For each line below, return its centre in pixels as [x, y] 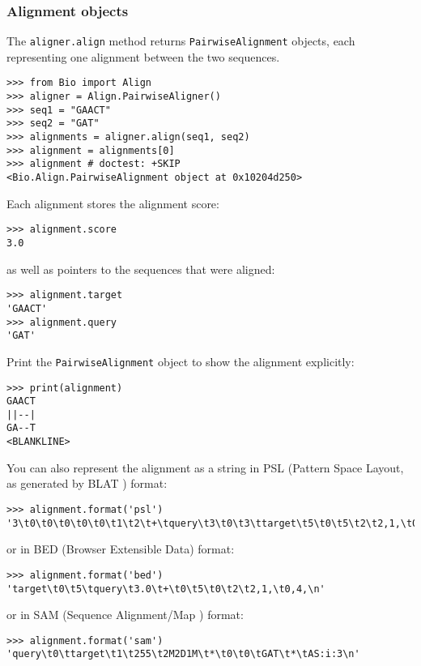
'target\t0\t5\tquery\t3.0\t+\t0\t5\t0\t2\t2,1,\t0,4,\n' [166, 589]
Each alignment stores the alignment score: [113, 203]
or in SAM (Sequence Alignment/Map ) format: [125, 615]
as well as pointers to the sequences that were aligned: [141, 269]
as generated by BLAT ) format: [87, 483]
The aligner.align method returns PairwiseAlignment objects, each [181, 41]
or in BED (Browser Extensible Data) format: [121, 549]
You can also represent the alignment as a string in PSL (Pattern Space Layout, [205, 467]
